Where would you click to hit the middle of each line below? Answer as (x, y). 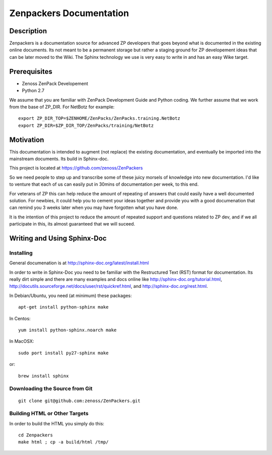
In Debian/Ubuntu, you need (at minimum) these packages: (71, 295)
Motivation (27, 140)
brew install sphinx (44, 376)
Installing (21, 253)
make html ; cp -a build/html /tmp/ (63, 442)
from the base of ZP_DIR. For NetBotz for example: (62, 107)
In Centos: (20, 318)
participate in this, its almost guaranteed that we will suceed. (72, 224)
